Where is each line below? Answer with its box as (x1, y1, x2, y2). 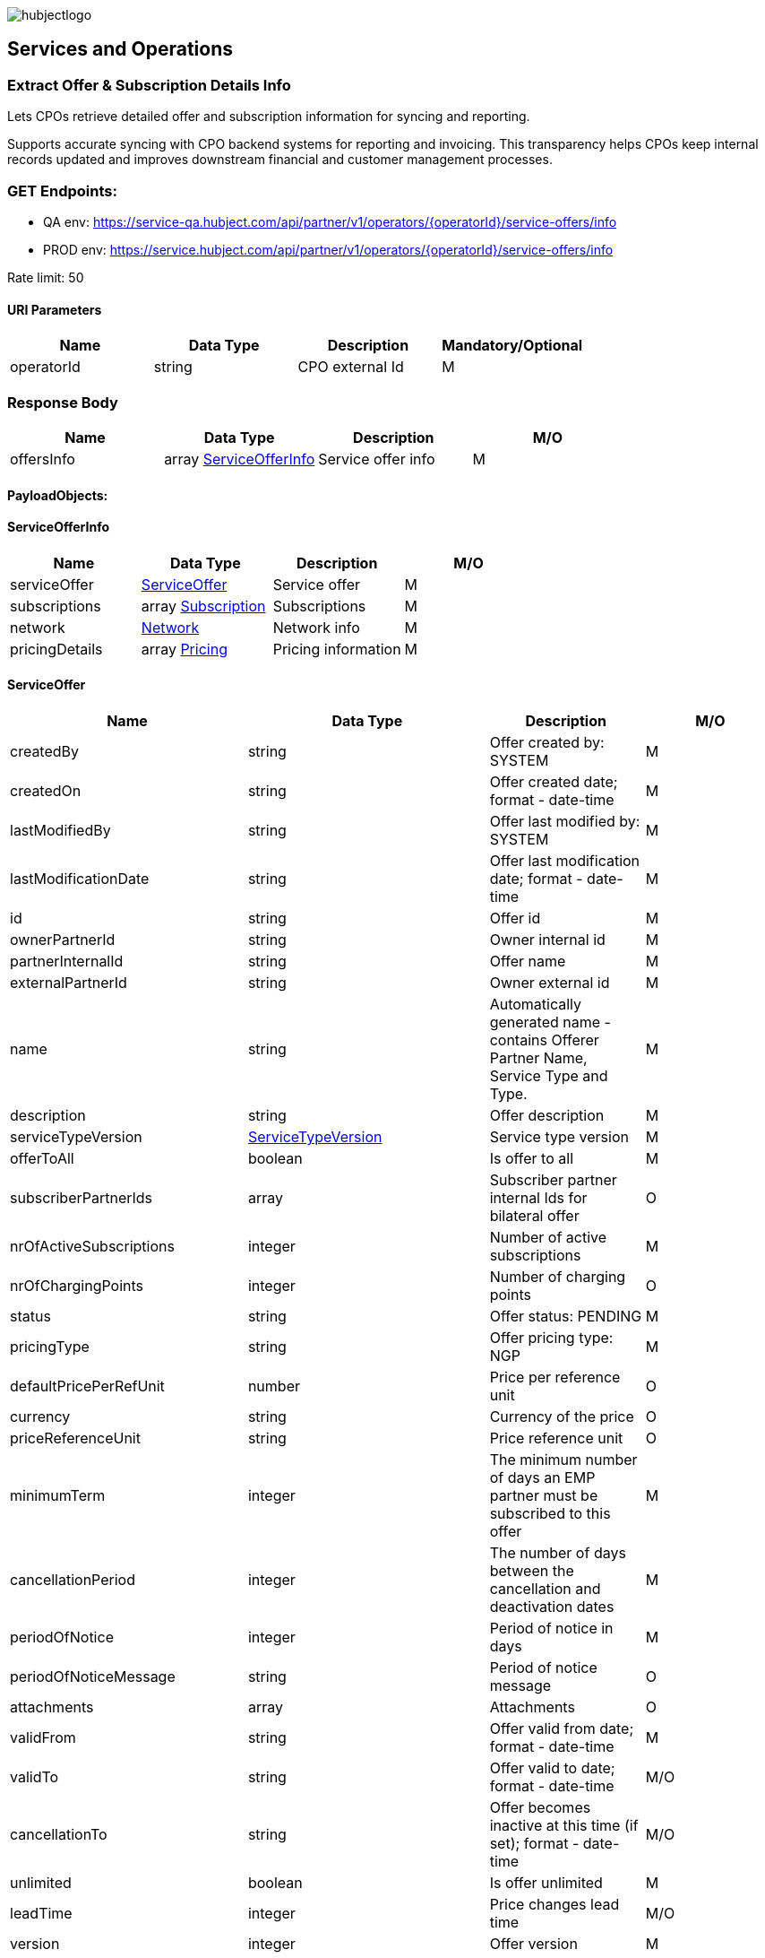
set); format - (489, 1833, 580, 1852)
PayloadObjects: (7, 487, 108, 503)
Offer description (489, 1105, 605, 1124)
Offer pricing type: (489, 1328, 614, 1347)
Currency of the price (489, 1407, 634, 1425)
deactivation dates (489, 1597, 615, 1616)
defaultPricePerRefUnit (10, 1376, 165, 1395)
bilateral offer (489, 1206, 580, 1225)
